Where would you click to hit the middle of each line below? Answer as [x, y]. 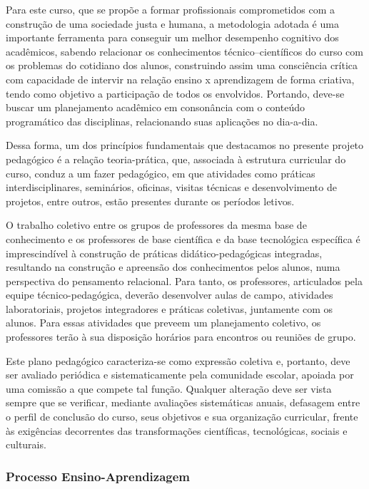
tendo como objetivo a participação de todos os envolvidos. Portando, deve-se [175, 93]
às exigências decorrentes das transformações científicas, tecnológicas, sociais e [177, 430]
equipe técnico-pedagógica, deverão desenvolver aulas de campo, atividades [170, 295]
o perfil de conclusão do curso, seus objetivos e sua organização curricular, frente [182, 417]
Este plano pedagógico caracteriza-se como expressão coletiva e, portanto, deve [178, 360]
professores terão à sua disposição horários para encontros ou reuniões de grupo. [181, 337]
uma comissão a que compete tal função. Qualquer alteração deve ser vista [169, 388]
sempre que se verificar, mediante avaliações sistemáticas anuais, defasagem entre [183, 402]
